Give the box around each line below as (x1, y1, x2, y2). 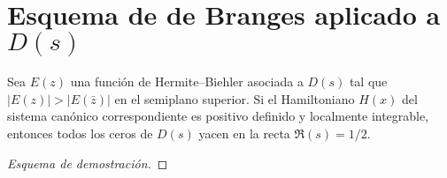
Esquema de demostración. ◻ (7, 153, 168, 172)
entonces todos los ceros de (7, 123, 153, 142)
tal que (349, 72, 388, 91)
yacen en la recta (198, 123, 290, 142)
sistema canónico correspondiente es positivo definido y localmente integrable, (7, 107, 429, 125)
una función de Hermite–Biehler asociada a (70, 72, 304, 91)
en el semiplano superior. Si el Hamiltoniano (114, 89, 355, 108)
